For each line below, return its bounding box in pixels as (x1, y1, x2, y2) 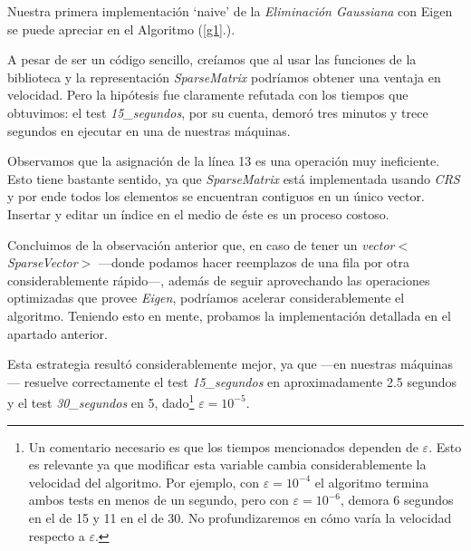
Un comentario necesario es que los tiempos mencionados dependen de (28, 437, 418, 456)
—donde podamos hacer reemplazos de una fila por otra (98, 253, 409, 272)
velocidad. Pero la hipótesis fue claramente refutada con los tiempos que (7, 85, 409, 104)
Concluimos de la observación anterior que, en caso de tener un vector (7, 235, 395, 254)
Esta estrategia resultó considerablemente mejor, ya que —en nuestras (7, 354, 397, 373)
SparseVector (7, 253, 78, 272)
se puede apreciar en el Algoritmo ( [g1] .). (7, 19, 235, 38)
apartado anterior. (7, 324, 108, 343)
